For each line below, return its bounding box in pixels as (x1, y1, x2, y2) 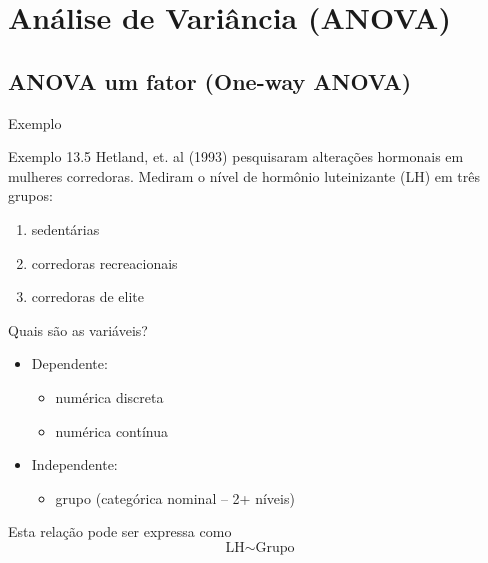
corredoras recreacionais (31, 252, 178, 273)
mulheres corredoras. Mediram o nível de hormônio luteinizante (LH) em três (8, 165, 481, 186)
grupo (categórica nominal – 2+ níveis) (55, 487, 295, 508)
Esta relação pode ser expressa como (8, 521, 232, 542)
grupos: (8, 185, 53, 206)
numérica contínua (55, 420, 169, 441)
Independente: (31, 454, 118, 475)
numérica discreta (55, 386, 164, 407)
